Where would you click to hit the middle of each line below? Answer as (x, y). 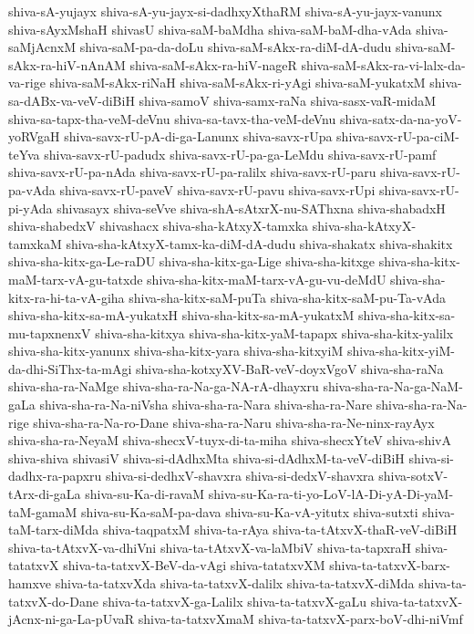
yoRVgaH (34, 136)
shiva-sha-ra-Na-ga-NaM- (393, 386)
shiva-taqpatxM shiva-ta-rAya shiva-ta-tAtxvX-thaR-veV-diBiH (280, 530)
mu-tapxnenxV (50, 333)
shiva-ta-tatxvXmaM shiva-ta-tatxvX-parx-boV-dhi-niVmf (300, 619)
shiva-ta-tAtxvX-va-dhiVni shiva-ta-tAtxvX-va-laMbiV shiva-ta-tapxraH (210, 547)
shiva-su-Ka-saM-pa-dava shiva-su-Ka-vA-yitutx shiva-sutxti (250, 511)
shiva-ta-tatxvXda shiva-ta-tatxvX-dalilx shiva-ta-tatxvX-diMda (235, 583)
